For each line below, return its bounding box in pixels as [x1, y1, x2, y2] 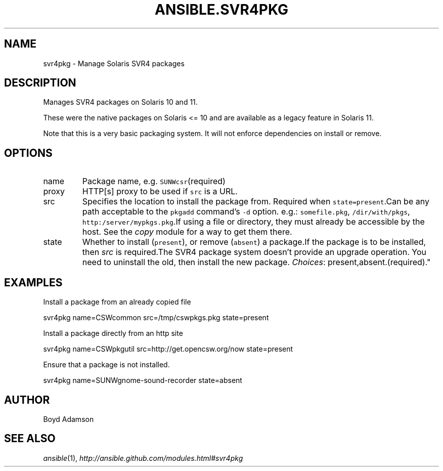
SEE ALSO [4, 432, 56, 445]
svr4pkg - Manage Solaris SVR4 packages [43, 59, 185, 68]
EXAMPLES [4, 276, 63, 289]
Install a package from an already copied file [43, 297, 191, 307]
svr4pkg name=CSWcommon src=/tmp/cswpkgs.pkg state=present [43, 313, 269, 322]
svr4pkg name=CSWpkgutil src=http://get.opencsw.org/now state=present [43, 345, 293, 354]
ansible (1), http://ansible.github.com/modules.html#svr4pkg [43, 453, 243, 462]
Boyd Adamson [43, 414, 94, 423]
